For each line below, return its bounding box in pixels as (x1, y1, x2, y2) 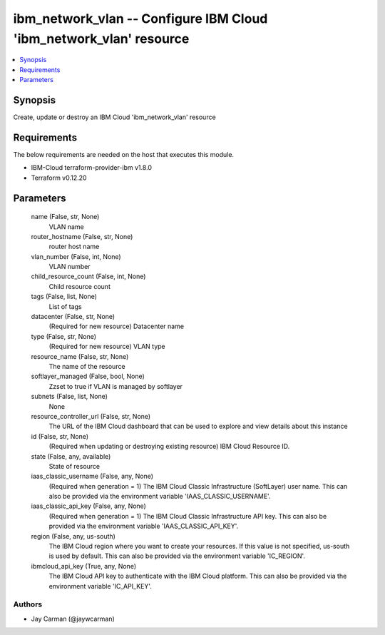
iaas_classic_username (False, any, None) (31, 472, 153, 481)
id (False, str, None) (31, 432, 89, 440)
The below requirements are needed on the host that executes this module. (13, 150, 235, 158)
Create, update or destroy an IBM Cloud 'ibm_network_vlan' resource (13, 113, 217, 121)
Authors (13, 599, 43, 609)
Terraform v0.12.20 (31, 173, 87, 182)
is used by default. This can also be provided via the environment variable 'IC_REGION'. (48, 552, 306, 560)
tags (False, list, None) (31, 293, 98, 301)
